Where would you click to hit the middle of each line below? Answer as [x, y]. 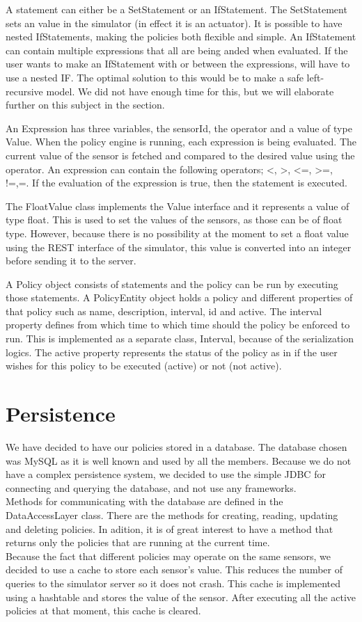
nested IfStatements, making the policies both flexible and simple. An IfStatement [181, 37]
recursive [24, 91]
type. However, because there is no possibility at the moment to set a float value [177, 233]
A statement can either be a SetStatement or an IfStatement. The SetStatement [176, 9]
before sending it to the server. [71, 261]
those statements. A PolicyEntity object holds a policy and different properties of [179, 297]
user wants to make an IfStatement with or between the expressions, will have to [178, 64]
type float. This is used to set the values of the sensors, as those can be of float [174, 220]
